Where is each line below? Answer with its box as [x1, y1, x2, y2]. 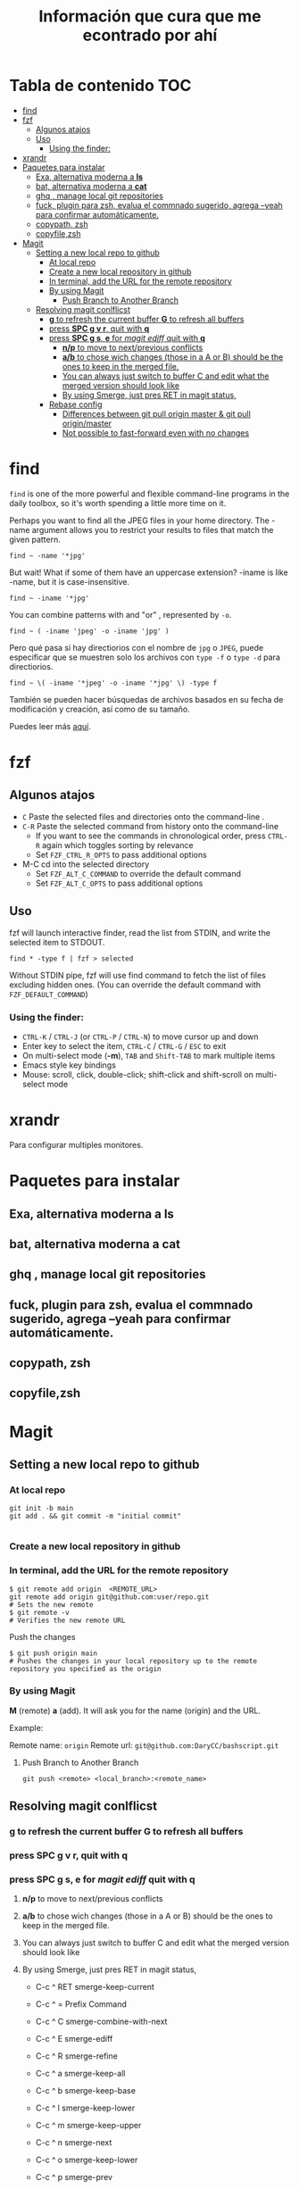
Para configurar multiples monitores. [9, 1139, 144, 1150]
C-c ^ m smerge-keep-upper [35, 2120, 142, 2131]
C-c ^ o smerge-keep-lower [35, 2154, 138, 2166]
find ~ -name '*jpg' [9, 551, 87, 560]
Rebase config [48, 399, 103, 410]
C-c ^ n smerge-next [35, 2137, 112, 2148]
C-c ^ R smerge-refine [35, 2051, 118, 2061]
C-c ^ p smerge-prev [35, 2172, 113, 2183]
